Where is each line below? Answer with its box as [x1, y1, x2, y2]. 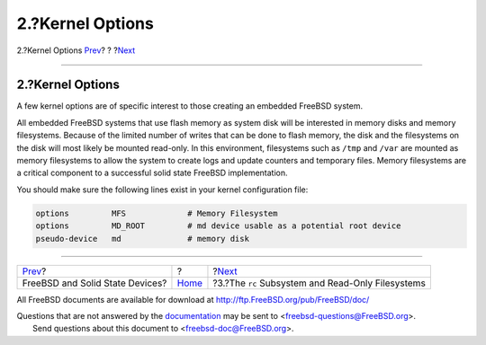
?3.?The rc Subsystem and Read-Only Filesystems [212, 277, 427, 289]
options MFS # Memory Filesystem [35, 208, 278, 218]
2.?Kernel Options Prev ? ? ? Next [16, 45, 136, 56]
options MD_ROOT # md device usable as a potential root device [35, 221, 401, 231]
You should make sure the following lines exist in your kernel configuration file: [16, 184, 309, 195]
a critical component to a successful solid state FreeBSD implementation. [16, 167, 288, 179]
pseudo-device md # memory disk [35, 234, 249, 243]
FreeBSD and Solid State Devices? [22, 277, 167, 289]
